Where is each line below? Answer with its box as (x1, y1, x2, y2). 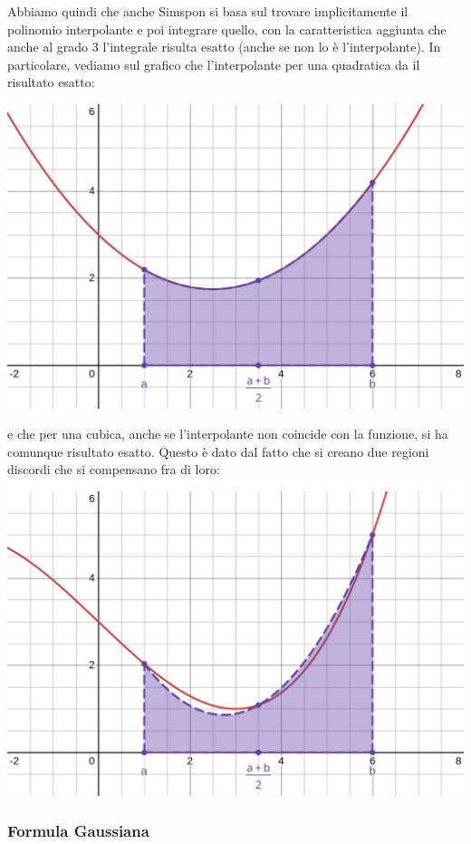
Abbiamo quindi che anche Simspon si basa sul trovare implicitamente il (7, 2, 409, 20)
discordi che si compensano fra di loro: (7, 460, 220, 479)
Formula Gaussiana (7, 820, 149, 842)
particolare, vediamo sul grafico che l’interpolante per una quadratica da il (7, 54, 420, 73)
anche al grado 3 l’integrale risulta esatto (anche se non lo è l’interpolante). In (7, 37, 441, 56)
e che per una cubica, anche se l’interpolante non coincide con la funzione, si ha (7, 424, 448, 443)
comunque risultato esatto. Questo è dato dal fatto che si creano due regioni (7, 441, 429, 461)
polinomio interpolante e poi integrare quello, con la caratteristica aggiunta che (7, 19, 447, 38)
